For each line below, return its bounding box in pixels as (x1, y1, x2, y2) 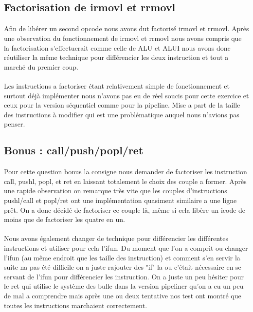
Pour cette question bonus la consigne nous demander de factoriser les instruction (4, 166, 247, 177)
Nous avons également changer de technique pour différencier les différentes (4, 233, 228, 243)
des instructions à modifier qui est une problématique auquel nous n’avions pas (4, 109, 239, 119)
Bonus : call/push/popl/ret (4, 143, 144, 158)
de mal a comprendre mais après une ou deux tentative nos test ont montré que (4, 291, 241, 300)
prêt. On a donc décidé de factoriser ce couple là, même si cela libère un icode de (4, 204, 246, 215)
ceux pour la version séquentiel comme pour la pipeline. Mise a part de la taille (4, 100, 240, 110)
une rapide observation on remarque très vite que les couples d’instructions (4, 185, 227, 196)
